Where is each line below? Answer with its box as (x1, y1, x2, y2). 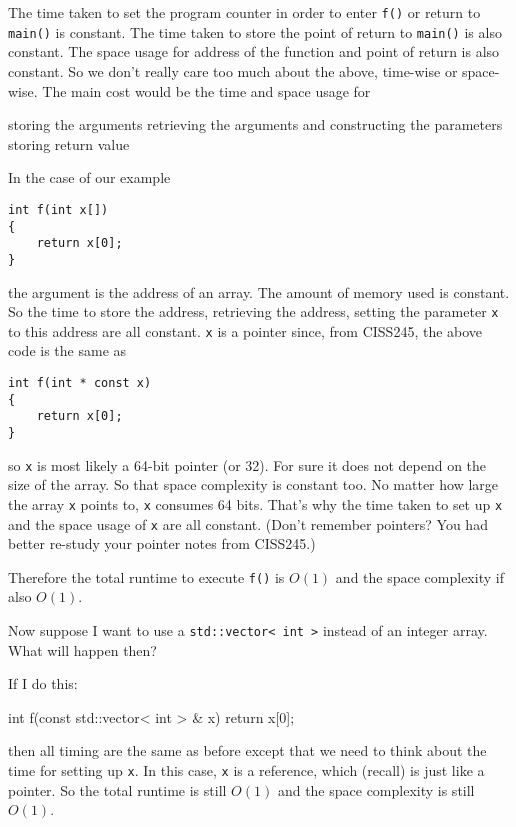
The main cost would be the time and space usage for (42, 80, 371, 101)
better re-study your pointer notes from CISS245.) (8, 533, 316, 554)
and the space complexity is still (277, 779, 475, 800)
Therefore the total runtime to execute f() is (8, 566, 285, 587)
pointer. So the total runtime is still (8, 779, 227, 800)
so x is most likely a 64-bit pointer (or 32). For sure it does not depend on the (8, 454, 487, 475)
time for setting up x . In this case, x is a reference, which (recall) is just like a (8, 760, 485, 781)
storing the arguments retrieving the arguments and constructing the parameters (8, 114, 503, 135)
